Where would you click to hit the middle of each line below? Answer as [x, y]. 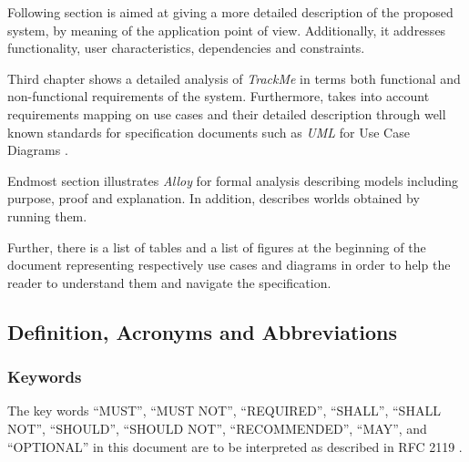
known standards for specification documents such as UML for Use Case [209, 132]
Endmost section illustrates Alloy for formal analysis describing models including [233, 180]
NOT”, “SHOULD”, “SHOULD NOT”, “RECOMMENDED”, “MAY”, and [217, 428]
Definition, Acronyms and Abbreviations [202, 331]
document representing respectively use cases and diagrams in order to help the [229, 265]
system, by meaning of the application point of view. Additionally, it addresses [227, 30]
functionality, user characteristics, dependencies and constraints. [186, 48]
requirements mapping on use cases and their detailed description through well [227, 113]
